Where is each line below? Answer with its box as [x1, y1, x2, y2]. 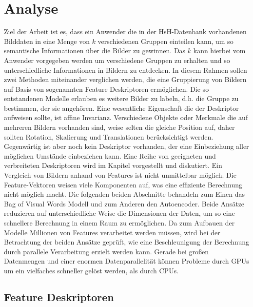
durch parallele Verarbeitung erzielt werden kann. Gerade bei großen [4, 246, 209, 256]
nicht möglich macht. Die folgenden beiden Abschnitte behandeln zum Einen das [4, 189, 245, 199]
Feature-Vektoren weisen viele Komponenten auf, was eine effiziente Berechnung [4, 179, 243, 189]
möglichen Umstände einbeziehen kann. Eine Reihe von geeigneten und [4, 150, 216, 161]
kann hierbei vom [193, 45, 246, 56]
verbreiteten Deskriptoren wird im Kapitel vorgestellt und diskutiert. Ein [4, 160, 222, 170]
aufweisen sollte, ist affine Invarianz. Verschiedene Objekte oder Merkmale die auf [4, 112, 248, 123]
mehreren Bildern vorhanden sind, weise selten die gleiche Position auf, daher [4, 122, 235, 132]
